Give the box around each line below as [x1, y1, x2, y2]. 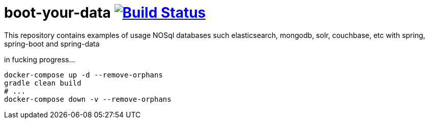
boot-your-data [4, 4, 111, 21]
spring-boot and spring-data [4, 39, 100, 48]
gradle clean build [4, 78, 81, 87]
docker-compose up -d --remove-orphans [4, 70, 163, 79]
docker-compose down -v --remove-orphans [4, 95, 171, 103]
